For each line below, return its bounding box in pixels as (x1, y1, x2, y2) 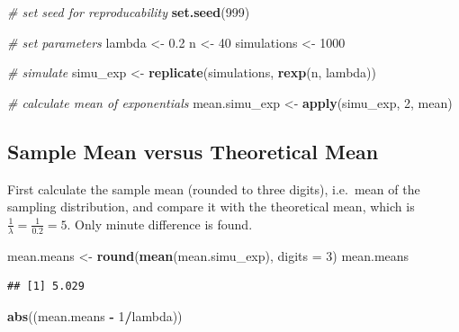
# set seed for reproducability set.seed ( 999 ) (7, 3, 250, 21)
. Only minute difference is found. (67, 214, 253, 233)
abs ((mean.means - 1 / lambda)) (7, 306, 183, 325)
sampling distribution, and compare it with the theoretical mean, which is (7, 197, 415, 216)
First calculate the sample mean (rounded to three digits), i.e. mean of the (7, 179, 420, 198)
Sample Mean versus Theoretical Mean (7, 137, 379, 165)
